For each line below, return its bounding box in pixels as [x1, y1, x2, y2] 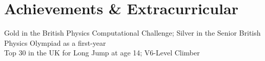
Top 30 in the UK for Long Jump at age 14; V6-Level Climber [4, 47, 200, 58]
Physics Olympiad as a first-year [4, 37, 106, 48]
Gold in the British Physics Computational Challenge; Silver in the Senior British [4, 27, 261, 38]
